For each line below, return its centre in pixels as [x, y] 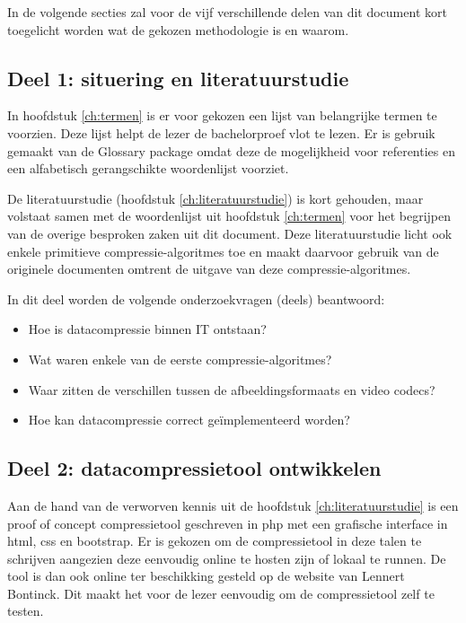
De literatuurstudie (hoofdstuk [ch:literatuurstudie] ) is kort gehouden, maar [215, 198]
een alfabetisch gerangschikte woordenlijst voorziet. [148, 168]
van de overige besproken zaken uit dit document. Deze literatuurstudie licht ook [230, 233]
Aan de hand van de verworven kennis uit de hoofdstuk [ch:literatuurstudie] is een [233, 505]
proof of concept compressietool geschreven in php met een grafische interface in [228, 523]
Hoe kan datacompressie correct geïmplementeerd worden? [189, 420]
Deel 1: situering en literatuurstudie [178, 78]
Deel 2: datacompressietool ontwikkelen [194, 468]
